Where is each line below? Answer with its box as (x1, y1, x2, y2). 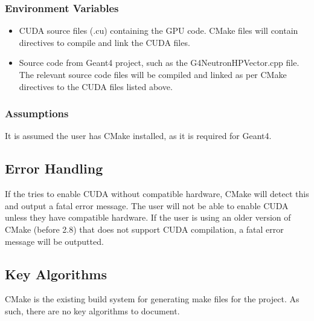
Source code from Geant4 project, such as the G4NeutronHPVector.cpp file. (19, 56, 300, 69)
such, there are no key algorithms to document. (5, 304, 180, 317)
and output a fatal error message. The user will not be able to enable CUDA (5, 199, 289, 212)
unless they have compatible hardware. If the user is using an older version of (5, 211, 291, 224)
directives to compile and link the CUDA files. (19, 36, 190, 48)
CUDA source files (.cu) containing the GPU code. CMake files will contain (19, 24, 298, 37)
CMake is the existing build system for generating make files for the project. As (5, 293, 300, 305)
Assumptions (5, 106, 69, 121)
